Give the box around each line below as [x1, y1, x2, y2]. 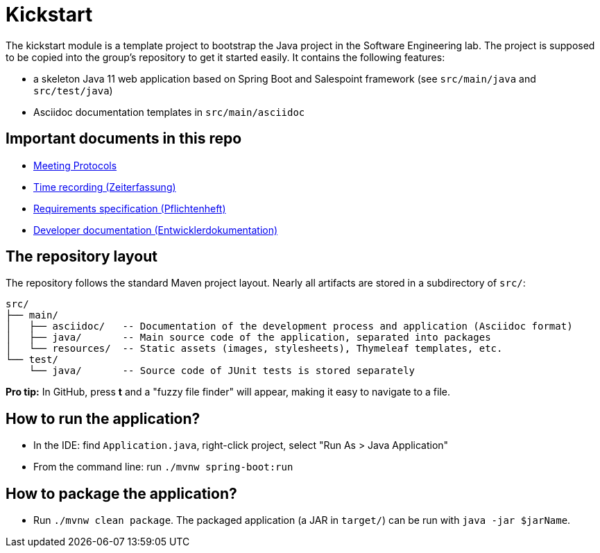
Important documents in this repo [6, 130, 242, 148]
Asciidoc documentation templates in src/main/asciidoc [33, 105, 305, 118]
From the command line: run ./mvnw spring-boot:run [33, 461, 293, 473]
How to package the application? [6, 484, 237, 502]
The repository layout [6, 248, 157, 266]
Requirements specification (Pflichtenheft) [33, 202, 226, 214]
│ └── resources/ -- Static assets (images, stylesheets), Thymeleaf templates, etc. [6, 343, 503, 355]
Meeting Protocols [33, 159, 117, 171]
